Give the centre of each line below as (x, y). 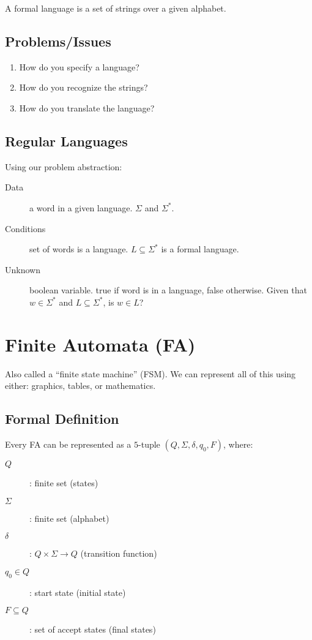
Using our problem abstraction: (64, 166)
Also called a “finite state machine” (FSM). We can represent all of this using (150, 373)
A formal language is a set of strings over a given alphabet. (116, 8)
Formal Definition (62, 419)
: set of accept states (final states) (93, 629)
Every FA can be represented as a (68, 444)
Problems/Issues (58, 41)
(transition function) (119, 553)
